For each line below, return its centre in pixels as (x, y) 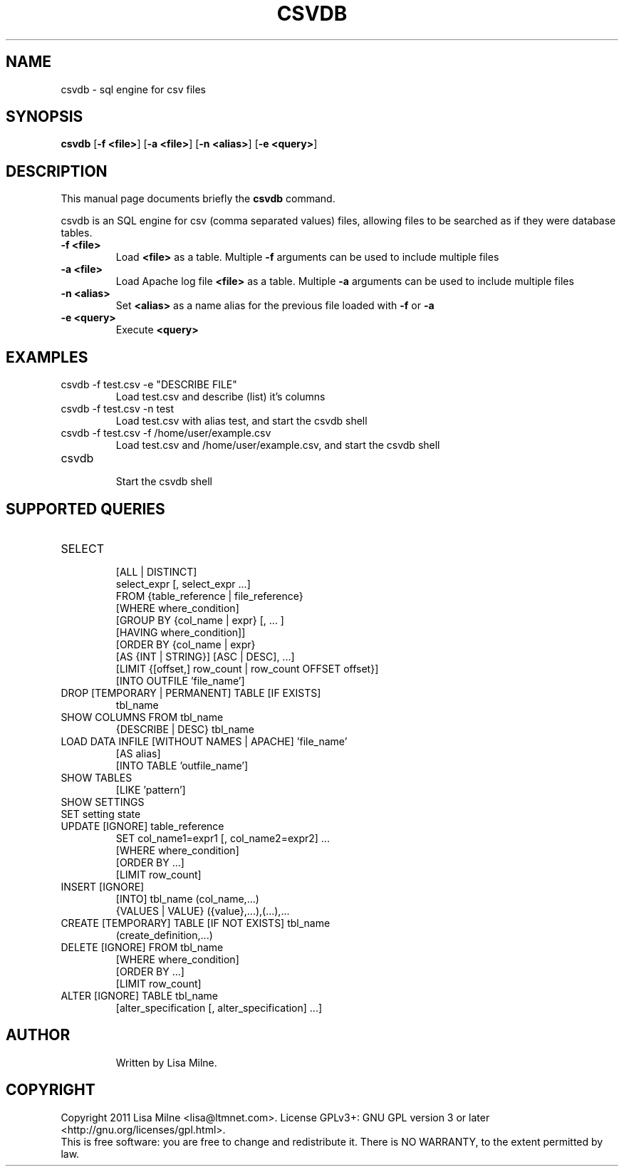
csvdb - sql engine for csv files (133, 89)
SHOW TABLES (97, 777)
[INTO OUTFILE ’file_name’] (180, 680)
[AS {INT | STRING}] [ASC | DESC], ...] (205, 656)
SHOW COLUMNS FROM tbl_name (142, 717)
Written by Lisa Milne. (166, 1062)
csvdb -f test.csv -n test (118, 409)
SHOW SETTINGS (103, 802)
